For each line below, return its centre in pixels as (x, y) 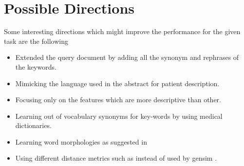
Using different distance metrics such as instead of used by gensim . (116, 158)
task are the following (36, 41)
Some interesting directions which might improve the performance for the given (122, 31)
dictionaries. (33, 125)
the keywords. (36, 66)
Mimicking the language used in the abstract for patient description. (117, 83)
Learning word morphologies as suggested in (81, 141)
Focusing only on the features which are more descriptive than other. (118, 100)
